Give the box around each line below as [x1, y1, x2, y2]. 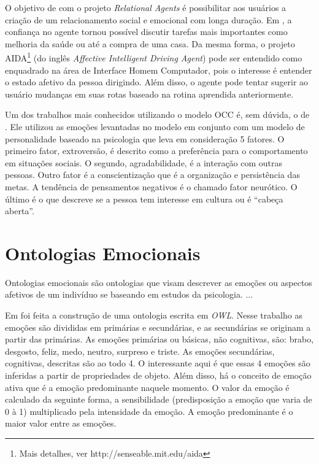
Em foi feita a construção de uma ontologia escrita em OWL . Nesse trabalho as [5, 309, 302, 322]
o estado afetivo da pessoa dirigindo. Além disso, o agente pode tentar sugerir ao [5, 75, 309, 88]
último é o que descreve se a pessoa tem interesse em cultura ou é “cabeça [5, 192, 283, 205]
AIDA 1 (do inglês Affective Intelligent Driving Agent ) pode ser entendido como [5, 50, 302, 64]
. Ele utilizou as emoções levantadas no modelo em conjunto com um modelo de [5, 120, 305, 133]
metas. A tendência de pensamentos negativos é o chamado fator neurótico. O [5, 180, 298, 193]
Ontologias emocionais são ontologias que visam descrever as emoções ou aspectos [5, 276, 312, 288]
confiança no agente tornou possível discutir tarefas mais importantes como [5, 25, 288, 38]
